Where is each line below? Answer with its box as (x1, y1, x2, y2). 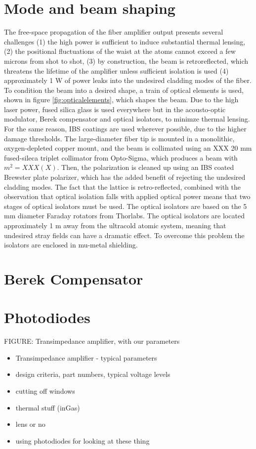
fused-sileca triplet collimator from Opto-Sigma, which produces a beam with (4, 152, 238, 163)
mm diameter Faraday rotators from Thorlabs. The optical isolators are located (4, 210, 245, 221)
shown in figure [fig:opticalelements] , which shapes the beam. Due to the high (4, 94, 239, 105)
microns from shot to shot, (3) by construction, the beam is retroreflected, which (4, 55, 249, 66)
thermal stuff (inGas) (15, 402, 80, 412)
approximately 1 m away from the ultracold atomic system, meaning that (4, 220, 226, 230)
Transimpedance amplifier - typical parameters (15, 352, 157, 363)
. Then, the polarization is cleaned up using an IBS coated (57, 162, 234, 172)
